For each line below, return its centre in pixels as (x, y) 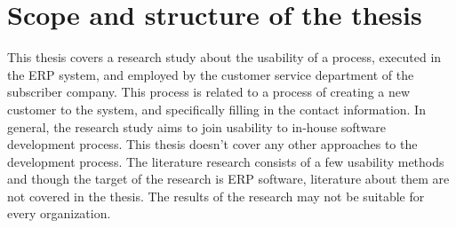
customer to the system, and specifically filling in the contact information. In (216, 109)
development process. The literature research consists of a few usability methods (226, 161)
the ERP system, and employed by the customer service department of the (211, 74)
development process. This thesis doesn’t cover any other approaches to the (212, 144)
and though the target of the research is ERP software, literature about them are (228, 179)
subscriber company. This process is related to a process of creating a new (209, 92)
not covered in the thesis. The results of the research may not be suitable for (216, 196)
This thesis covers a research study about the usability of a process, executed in (224, 57)
